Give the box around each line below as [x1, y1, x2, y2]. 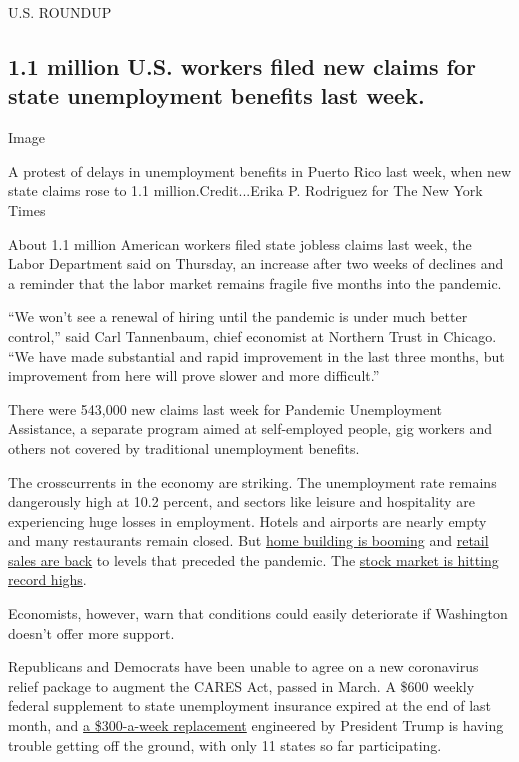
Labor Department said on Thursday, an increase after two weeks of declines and [8, 253, 504, 274]
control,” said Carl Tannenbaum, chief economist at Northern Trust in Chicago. [8, 325, 497, 346]
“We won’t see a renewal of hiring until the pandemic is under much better [8, 306, 468, 327]
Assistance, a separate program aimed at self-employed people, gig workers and [8, 418, 492, 439]
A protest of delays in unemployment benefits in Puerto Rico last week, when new [8, 160, 512, 181]
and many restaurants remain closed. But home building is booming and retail [8, 530, 489, 551]
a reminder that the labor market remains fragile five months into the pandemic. [8, 272, 502, 293]
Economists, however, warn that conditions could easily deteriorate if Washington [8, 603, 508, 624]
